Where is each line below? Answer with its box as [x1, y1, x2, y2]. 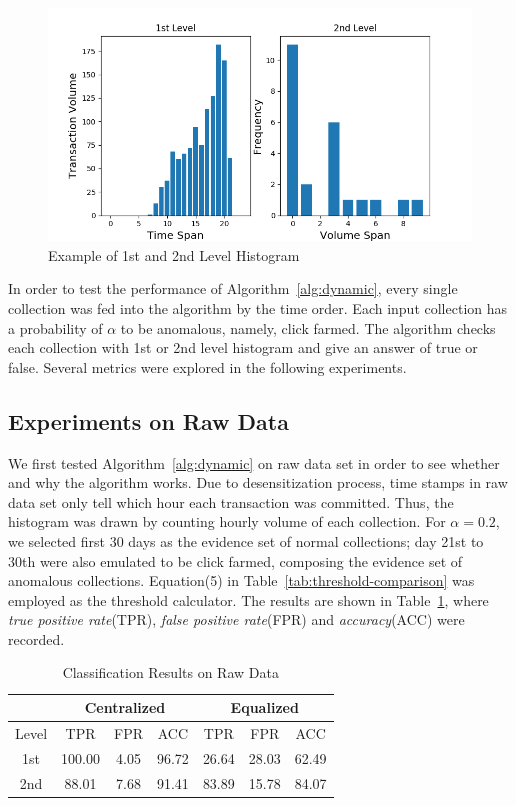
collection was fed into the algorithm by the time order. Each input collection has [8, 297, 508, 318]
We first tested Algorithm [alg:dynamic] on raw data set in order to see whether [8, 452, 500, 473]
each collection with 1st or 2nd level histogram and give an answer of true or [8, 337, 478, 358]
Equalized [230, 697, 299, 718]
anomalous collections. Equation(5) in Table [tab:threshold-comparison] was [8, 570, 475, 591]
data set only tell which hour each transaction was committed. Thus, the [8, 491, 454, 512]
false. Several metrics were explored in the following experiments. [8, 356, 407, 377]
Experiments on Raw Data [8, 405, 289, 436]
